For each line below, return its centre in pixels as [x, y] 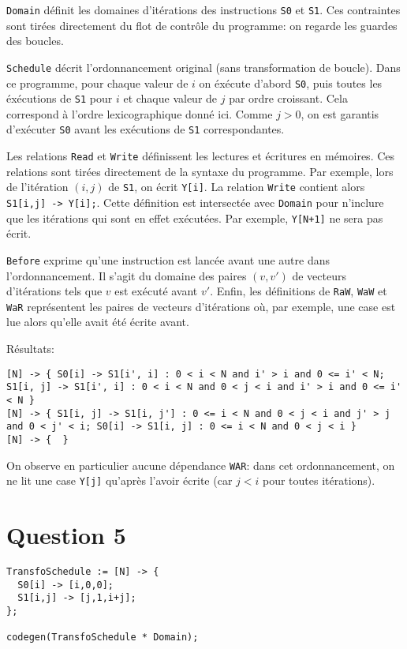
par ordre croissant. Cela [288, 98]
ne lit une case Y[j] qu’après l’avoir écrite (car [119, 480]
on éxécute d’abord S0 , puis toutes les [291, 83]
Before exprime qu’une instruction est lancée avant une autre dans [168, 259]
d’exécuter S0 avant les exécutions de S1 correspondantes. [146, 129]
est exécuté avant [156, 291]
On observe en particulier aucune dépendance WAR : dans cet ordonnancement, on [201, 465]
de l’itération [37, 187]
